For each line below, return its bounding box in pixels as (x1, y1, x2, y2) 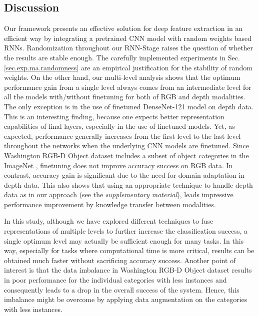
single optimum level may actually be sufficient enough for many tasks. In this (4, 235, 244, 246)
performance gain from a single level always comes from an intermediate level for (4, 81, 251, 92)
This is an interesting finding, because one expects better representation (4, 111, 224, 121)
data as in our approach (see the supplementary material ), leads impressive (4, 189, 233, 200)
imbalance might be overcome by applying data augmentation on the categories (4, 294, 247, 305)
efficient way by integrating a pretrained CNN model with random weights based (4, 32, 251, 43)
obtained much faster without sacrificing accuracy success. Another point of (4, 255, 236, 265)
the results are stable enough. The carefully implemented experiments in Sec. (4, 52, 240, 62)
